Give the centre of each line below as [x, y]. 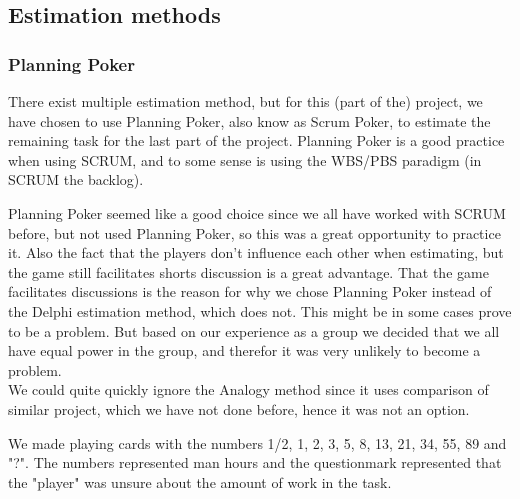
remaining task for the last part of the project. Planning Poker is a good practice [256, 140]
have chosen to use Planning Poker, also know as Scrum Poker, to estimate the [249, 120]
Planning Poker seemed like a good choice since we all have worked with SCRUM [257, 212]
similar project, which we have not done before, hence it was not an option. [239, 408]
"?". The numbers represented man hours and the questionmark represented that [255, 462]
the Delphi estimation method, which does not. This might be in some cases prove [260, 310]
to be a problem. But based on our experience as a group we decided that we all [254, 330]
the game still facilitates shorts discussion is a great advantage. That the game [248, 271]
